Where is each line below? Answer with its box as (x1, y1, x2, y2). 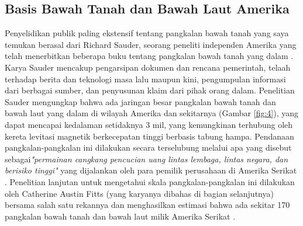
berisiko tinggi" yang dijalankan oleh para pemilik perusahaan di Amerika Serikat (5, 164, 297, 176)
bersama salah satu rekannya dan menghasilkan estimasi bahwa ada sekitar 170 (5, 199, 290, 211)
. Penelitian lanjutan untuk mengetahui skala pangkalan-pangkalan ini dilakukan (5, 175, 295, 187)
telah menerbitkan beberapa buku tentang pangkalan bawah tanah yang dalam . (5, 50, 294, 62)
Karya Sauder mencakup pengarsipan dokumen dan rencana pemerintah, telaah (5, 61, 291, 73)
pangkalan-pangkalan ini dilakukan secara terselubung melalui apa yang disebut (5, 141, 292, 154)
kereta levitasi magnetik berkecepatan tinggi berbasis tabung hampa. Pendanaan (5, 130, 294, 142)
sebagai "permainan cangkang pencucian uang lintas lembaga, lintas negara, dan (5, 152, 288, 165)
